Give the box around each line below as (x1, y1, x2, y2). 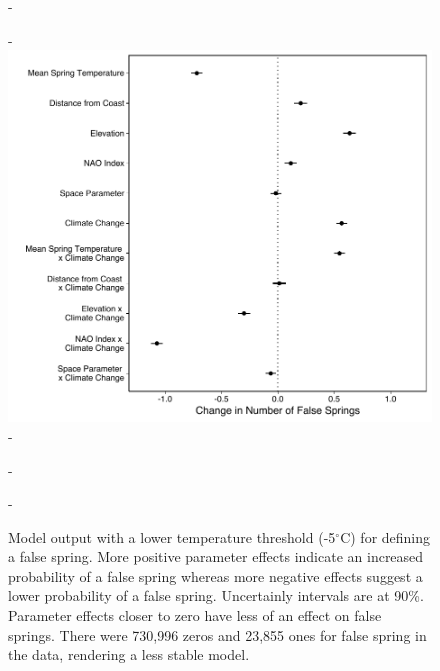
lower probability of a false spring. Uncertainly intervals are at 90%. (8, 585, 424, 606)
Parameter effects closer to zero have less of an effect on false (8, 605, 382, 626)
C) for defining (340, 526, 431, 547)
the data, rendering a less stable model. (8, 644, 250, 665)
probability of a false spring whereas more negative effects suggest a (8, 565, 423, 586)
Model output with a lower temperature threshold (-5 (8, 526, 336, 547)
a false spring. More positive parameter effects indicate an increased (8, 546, 424, 567)
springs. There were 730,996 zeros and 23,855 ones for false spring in (8, 624, 427, 645)
